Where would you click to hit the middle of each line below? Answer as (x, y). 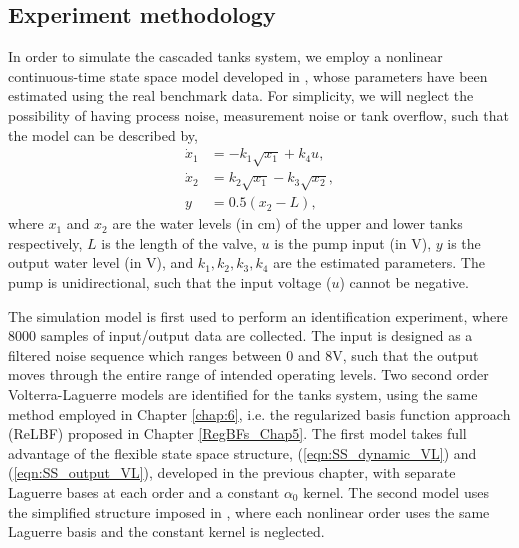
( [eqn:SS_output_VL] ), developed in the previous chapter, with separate (232, 472)
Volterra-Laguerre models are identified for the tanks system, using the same (243, 393)
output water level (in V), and (101, 262)
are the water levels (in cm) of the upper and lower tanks (287, 223)
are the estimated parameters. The (379, 262)
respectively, (45, 242)
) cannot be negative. (404, 282)
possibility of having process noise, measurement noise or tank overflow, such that (258, 114)
